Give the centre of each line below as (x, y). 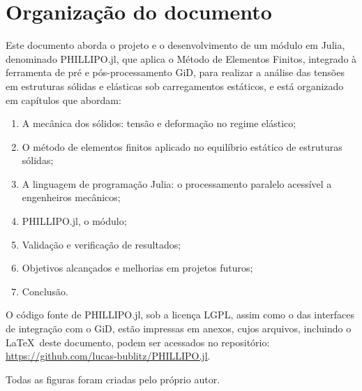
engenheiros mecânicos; (71, 197)
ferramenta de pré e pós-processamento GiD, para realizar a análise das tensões (175, 72)
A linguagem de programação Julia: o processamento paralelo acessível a (177, 183)
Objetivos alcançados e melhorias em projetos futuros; (137, 268)
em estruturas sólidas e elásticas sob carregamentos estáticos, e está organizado (175, 86)
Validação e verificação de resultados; (101, 244)
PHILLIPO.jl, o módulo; (74, 221)
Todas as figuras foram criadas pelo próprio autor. (113, 379)
